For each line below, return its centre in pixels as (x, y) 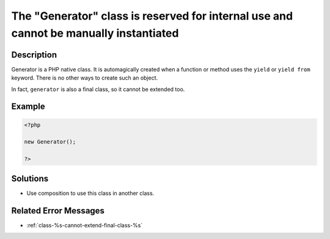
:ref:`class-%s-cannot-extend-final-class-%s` (85, 225)
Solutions (30, 178)
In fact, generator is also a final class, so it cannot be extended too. (98, 89)
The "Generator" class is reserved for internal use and (152, 16)
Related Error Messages (58, 211)
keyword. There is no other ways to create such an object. (85, 78)
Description (34, 55)
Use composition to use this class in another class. (90, 193)
